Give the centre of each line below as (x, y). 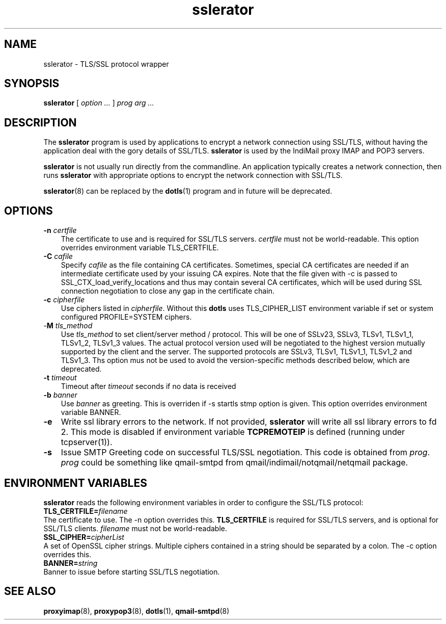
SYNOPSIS (32, 84)
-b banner (60, 395)
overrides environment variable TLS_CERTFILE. (140, 248)
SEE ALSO (30, 591)
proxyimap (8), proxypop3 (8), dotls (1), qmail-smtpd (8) (136, 611)
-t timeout (60, 378)
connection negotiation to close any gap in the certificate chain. (168, 291)
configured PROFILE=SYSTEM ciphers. (126, 317)
